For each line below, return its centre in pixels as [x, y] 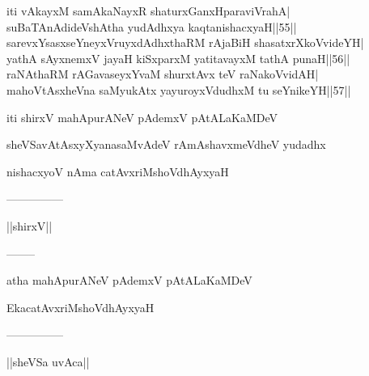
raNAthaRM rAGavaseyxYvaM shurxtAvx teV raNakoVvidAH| [163, 74]
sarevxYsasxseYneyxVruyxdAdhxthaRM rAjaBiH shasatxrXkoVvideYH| [185, 42]
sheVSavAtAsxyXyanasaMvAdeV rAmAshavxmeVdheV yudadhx [166, 144]
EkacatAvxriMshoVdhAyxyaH [81, 307]
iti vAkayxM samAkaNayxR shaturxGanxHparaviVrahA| [148, 11]
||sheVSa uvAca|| [48, 361]
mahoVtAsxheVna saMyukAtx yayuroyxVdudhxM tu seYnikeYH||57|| [179, 89]
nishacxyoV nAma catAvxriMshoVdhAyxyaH [118, 171]
